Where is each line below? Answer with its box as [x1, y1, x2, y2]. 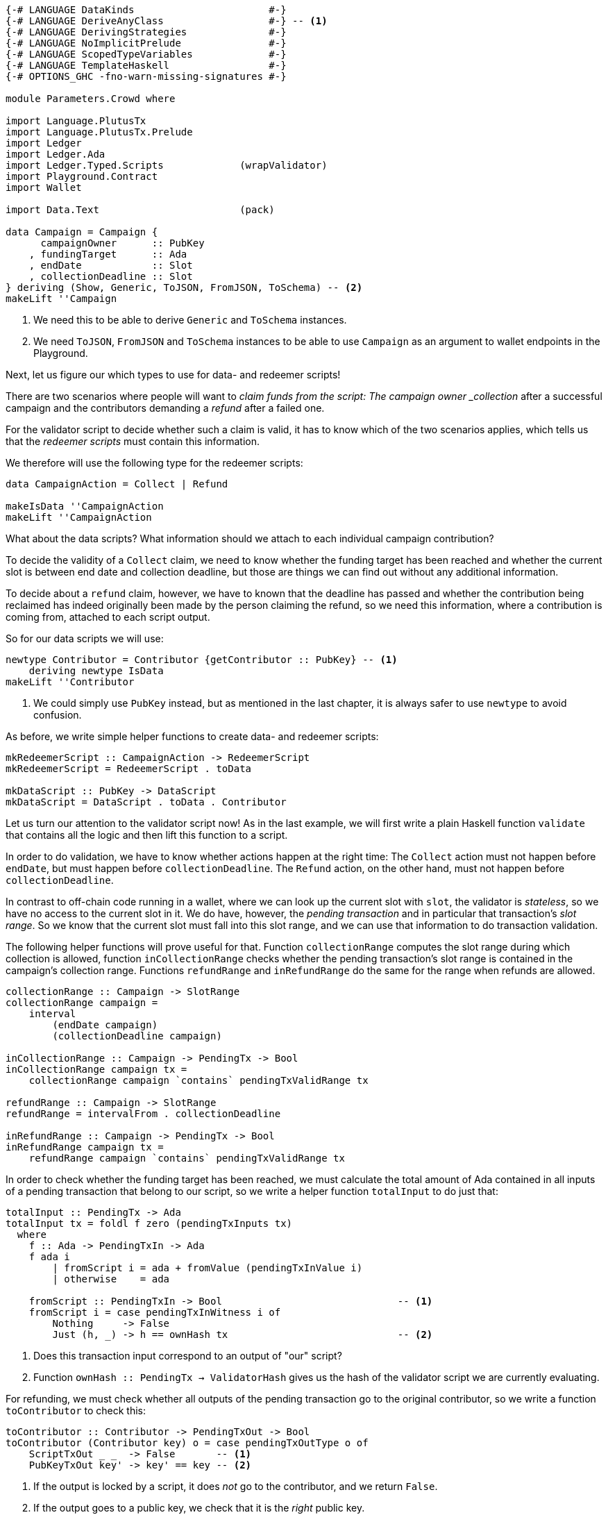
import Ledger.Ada [6, 149, 105, 160]
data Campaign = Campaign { [6, 226, 158, 237]
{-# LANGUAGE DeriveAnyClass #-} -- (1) [6, 15, 328, 26]
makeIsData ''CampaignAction [6, 501, 164, 512]
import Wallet [6, 182, 82, 193]
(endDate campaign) [52, 1019, 158, 1030]
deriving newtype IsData [28, 665, 164, 676]
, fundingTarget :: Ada [28, 249, 187, 260]
